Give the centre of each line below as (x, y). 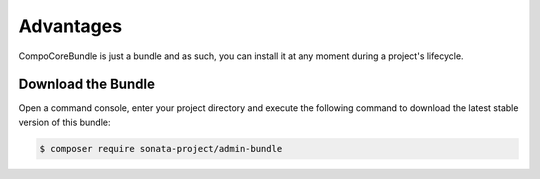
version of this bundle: (64, 122)
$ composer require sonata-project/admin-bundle (161, 148)
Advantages (70, 26)
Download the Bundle (86, 84)
